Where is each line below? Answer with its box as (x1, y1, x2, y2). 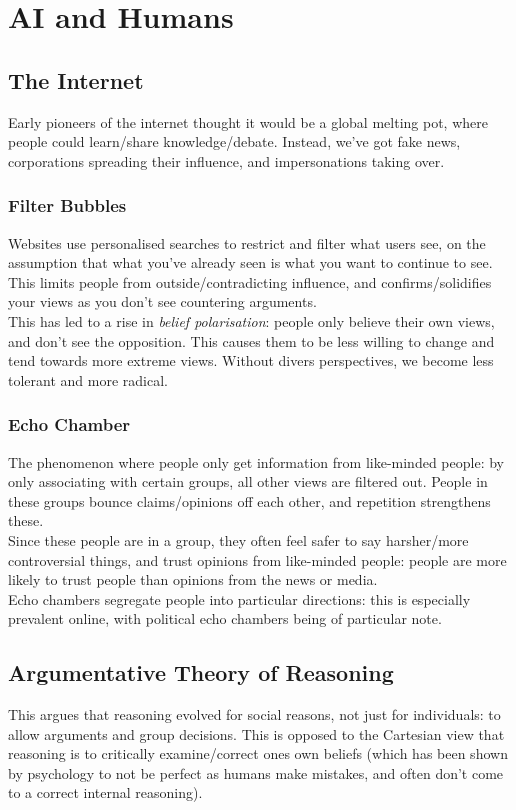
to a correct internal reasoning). (8, 782, 203, 803)
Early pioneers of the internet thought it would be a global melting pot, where (8, 111, 488, 132)
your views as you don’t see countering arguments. (8, 291, 317, 312)
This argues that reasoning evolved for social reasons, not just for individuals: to (8, 704, 501, 725)
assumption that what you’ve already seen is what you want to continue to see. (8, 252, 493, 273)
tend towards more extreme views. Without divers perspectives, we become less (8, 350, 494, 371)
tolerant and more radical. (8, 369, 168, 390)
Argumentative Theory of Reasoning (8, 657, 394, 688)
